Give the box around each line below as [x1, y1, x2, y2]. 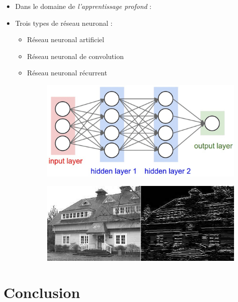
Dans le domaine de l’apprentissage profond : [15, 1, 152, 11]
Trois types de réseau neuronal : [15, 17, 113, 28]
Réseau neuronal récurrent [27, 67, 107, 78]
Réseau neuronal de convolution [27, 51, 124, 61]
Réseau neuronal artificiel [27, 34, 104, 45]
